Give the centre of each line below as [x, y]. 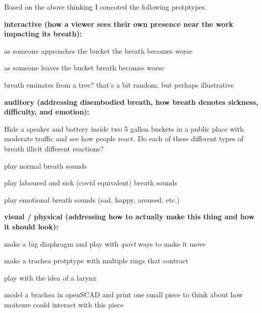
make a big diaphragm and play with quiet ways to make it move [105, 243]
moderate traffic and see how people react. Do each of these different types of [124, 139]
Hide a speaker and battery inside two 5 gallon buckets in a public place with [124, 128]
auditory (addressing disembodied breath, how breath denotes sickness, [131, 102]
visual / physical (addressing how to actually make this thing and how [129, 217]
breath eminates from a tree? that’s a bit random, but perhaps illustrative [119, 84]
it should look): [31, 226]
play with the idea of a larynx [50, 277]
